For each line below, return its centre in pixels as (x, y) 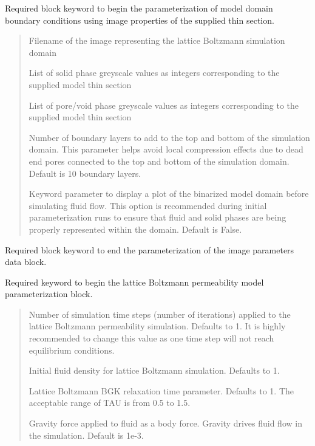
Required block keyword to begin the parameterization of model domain (139, 8)
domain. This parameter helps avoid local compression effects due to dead (166, 149)
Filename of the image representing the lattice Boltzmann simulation (157, 40)
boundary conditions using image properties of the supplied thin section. (140, 20)
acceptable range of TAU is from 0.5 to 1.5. (110, 403)
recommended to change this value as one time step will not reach (151, 338)
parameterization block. (49, 294)
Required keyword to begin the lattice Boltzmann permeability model (134, 282)
